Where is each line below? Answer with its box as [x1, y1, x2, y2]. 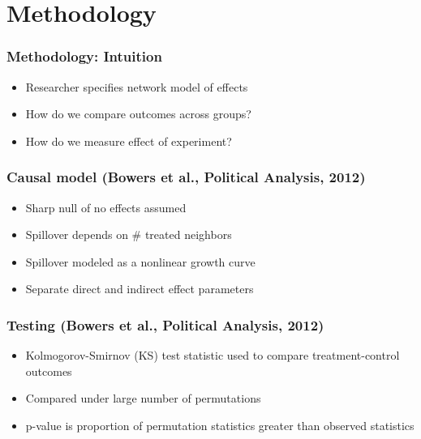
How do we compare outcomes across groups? [25, 105, 251, 122]
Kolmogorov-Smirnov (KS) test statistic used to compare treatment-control [25, 347, 400, 364]
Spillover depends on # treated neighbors [25, 226, 232, 243]
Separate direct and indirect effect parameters [25, 280, 254, 297]
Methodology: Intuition [6, 46, 162, 66]
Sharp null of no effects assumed [25, 198, 187, 215]
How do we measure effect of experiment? [25, 132, 232, 149]
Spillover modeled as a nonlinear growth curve [25, 253, 256, 270]
